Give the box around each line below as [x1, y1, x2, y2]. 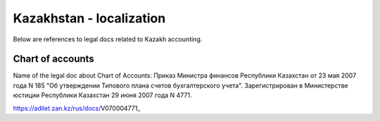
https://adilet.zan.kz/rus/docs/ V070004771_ [13, 104, 141, 112]
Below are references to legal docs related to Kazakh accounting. [13, 35, 203, 43]
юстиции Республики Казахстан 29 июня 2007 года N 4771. [13, 91, 192, 99]
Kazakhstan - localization [13, 10, 166, 26]
